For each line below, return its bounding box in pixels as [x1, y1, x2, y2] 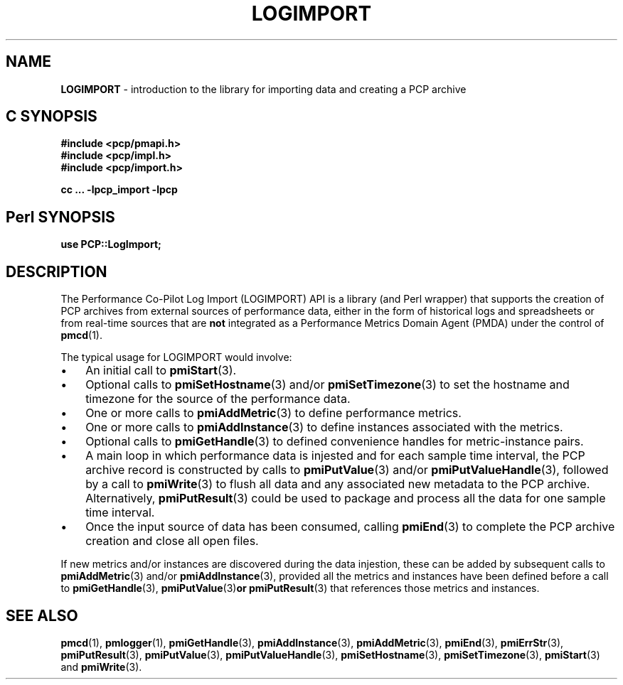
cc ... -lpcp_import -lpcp [60, 183, 178, 196]
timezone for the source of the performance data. [85, 392, 351, 406]
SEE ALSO [6, 606, 78, 625]
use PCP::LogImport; [60, 238, 161, 251]
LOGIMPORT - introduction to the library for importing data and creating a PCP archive [60, 82, 467, 95]
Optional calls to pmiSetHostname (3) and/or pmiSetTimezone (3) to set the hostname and [85, 377, 570, 392]
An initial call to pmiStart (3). [85, 363, 237, 378]
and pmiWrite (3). [60, 660, 142, 673]
